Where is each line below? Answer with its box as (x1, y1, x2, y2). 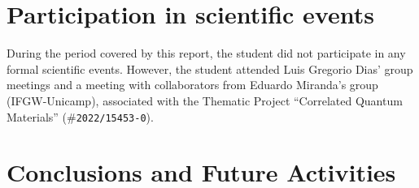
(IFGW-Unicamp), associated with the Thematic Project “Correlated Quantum (7, 92, 403, 109)
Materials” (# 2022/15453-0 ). (7, 108, 154, 125)
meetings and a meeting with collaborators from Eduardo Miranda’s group (7, 76, 378, 93)
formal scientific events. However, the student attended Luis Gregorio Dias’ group (7, 60, 413, 77)
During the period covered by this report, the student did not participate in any (7, 45, 406, 62)
